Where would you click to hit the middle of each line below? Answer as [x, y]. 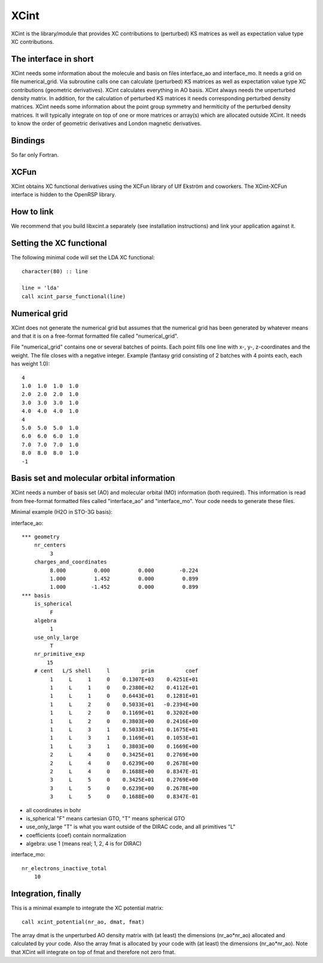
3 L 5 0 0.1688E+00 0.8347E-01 [124, 797]
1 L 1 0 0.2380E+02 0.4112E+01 [124, 688]
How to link [32, 212]
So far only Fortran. [35, 155]
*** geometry [41, 537]
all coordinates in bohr [54, 810]
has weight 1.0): [31, 364]
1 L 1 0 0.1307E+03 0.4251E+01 [124, 679]
